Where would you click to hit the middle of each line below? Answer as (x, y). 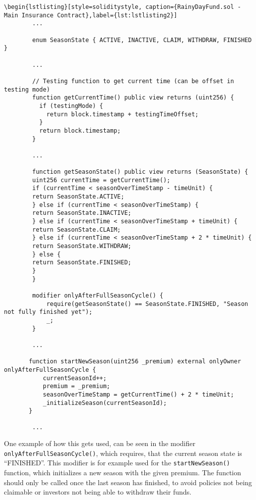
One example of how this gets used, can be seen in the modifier (100, 443)
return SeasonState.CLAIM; (77, 229)
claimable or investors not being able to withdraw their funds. (98, 492)
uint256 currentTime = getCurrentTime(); (101, 180)
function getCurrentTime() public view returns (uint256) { (133, 98)
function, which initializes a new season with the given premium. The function (123, 473)
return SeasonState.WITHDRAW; (82, 246)
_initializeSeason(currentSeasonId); (105, 403)
